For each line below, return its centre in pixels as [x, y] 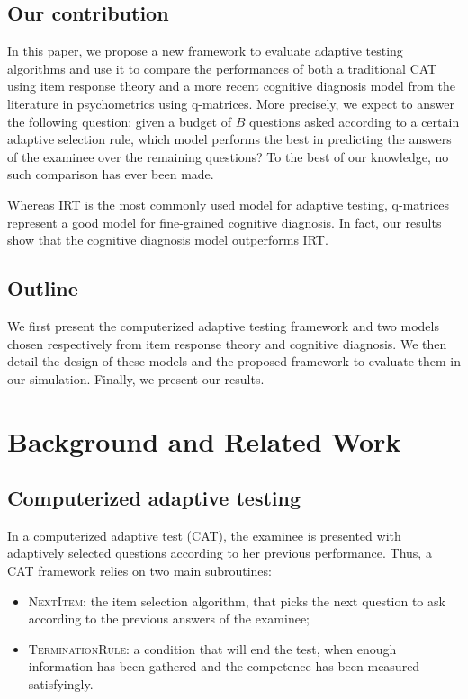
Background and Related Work [204, 440]
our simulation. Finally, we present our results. [136, 378]
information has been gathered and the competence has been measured [224, 666]
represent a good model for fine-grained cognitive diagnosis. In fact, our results [225, 222]
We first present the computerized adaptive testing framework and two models [223, 325]
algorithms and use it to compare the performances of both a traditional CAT [222, 68]
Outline [43, 288]
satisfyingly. [61, 684]
